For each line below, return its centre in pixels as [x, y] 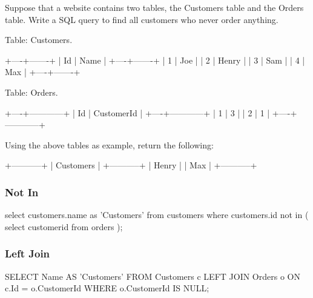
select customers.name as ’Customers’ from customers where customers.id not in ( [157, 215]
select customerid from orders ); [64, 226]
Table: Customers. [39, 40]
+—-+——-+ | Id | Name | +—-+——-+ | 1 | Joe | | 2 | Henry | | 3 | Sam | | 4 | [155, 60]
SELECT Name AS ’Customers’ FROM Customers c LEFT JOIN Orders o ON [153, 276]
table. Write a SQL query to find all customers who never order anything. [142, 19]
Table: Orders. [31, 92]
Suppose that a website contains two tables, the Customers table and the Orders [154, 7]
